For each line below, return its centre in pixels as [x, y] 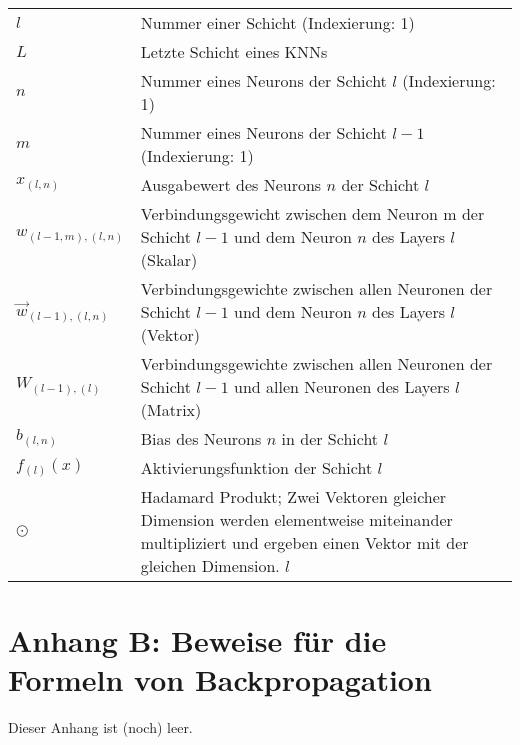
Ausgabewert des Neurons [231, 184]
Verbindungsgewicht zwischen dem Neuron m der [312, 213]
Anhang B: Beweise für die [197, 640]
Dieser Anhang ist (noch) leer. [100, 727]
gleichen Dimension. [210, 565]
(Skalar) [169, 259]
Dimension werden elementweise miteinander [296, 519]
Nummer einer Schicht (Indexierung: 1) [277, 22]
